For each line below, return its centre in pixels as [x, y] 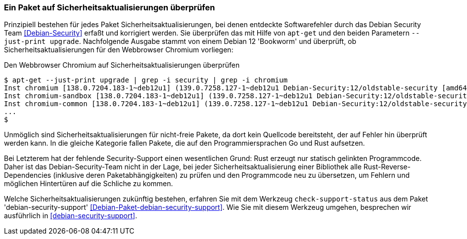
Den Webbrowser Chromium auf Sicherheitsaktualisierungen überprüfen [122, 65]
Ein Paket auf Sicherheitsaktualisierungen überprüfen [110, 7]
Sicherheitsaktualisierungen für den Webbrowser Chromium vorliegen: [119, 50]
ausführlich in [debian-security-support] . [71, 216]
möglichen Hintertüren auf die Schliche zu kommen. [89, 184]
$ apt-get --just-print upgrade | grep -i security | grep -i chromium [146, 80]
